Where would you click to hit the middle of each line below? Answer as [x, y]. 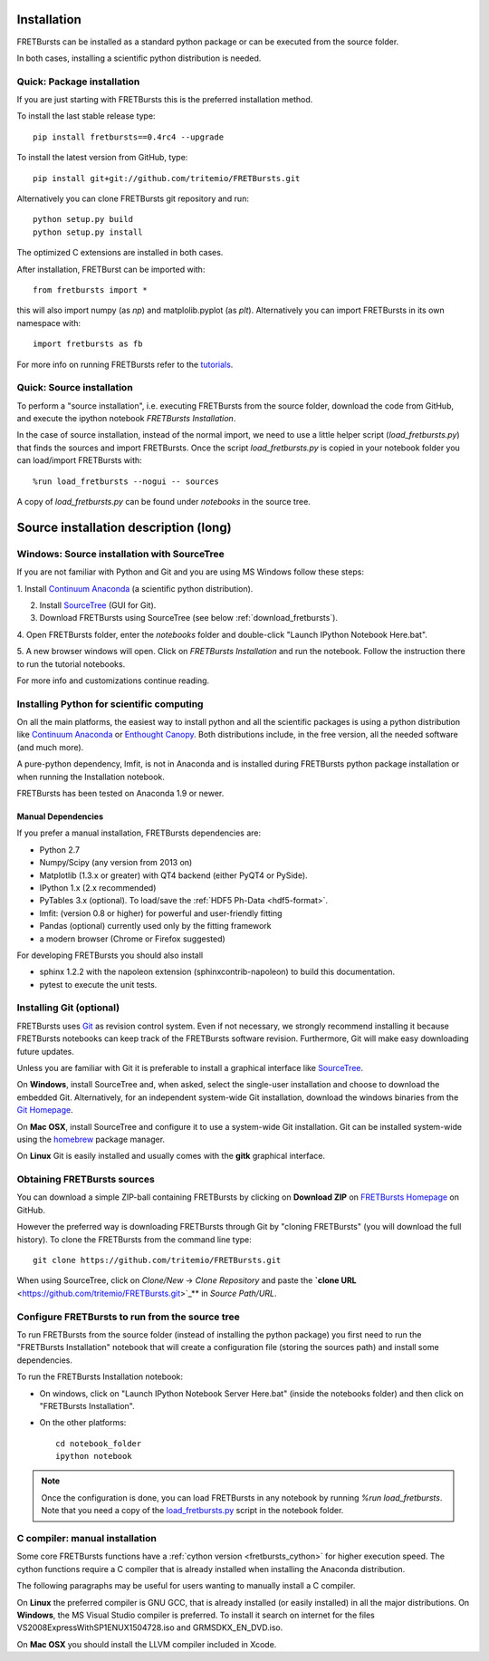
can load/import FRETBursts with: [79, 460]
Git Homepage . [45, 1110]
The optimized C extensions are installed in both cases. [120, 253]
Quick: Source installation [75, 388]
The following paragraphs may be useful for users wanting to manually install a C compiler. [186, 1586]
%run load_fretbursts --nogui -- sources [126, 481]
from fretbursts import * [91, 290]
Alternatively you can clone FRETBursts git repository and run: [133, 198]
